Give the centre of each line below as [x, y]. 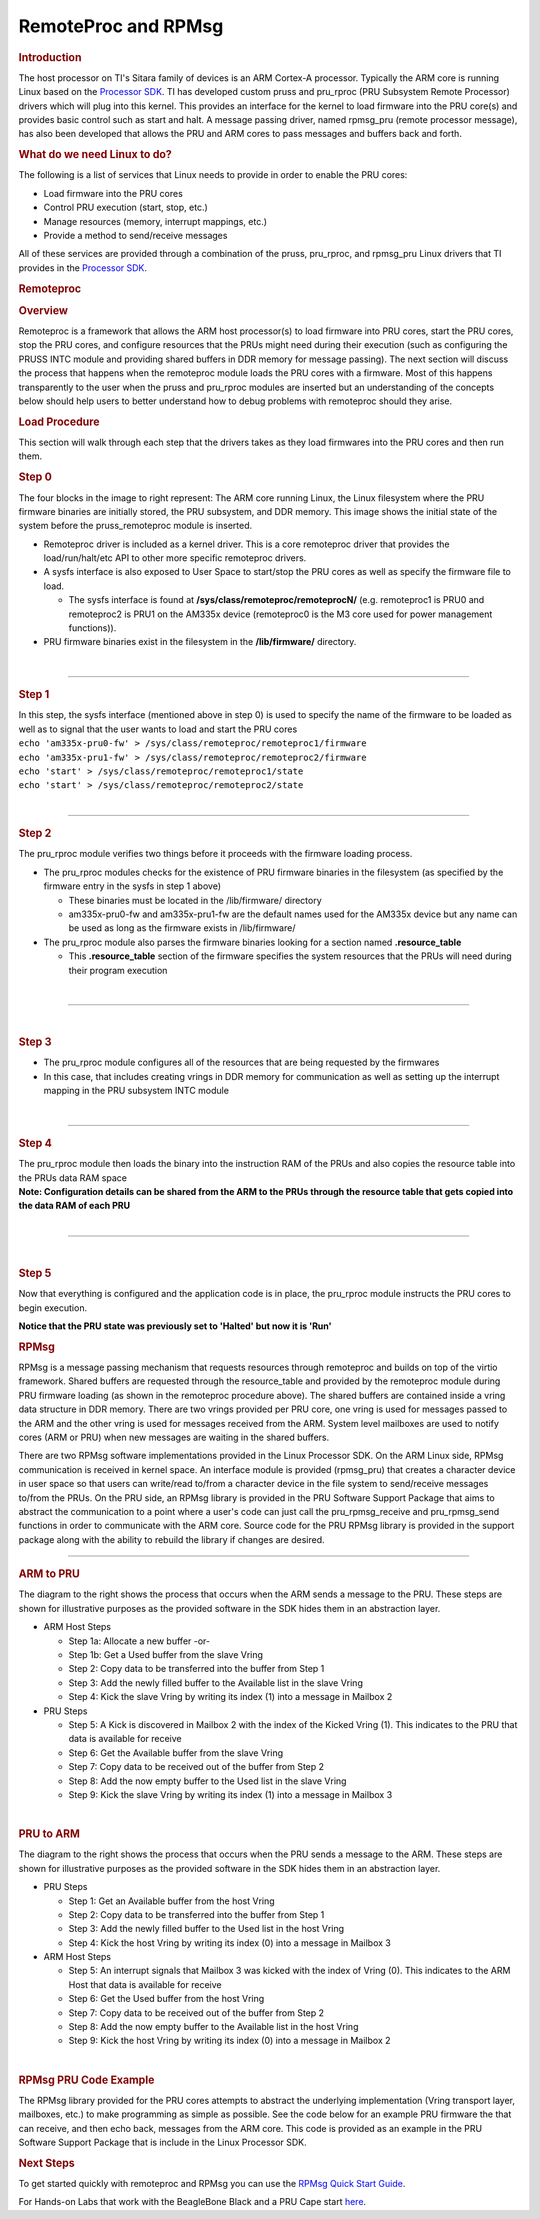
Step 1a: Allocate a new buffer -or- [139, 1641]
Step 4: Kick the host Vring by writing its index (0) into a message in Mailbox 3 [230, 1942]
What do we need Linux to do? [95, 155]
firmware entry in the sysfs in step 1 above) [132, 886]
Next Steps [46, 2163]
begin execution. [53, 1307]
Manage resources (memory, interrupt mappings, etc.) [155, 221]
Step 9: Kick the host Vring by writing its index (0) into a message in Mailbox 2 [229, 2041]
